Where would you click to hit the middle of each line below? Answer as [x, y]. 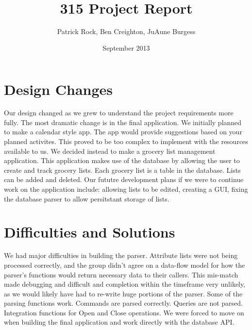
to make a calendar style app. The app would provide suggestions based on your [123, 132]
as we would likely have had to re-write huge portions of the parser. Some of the [123, 293]
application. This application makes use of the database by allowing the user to [122, 160]
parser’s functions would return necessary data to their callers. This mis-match [121, 274]
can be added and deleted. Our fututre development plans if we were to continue [124, 179]
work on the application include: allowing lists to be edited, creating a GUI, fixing [126, 189]
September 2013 [126, 47]
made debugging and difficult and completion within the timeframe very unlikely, [125, 284]
